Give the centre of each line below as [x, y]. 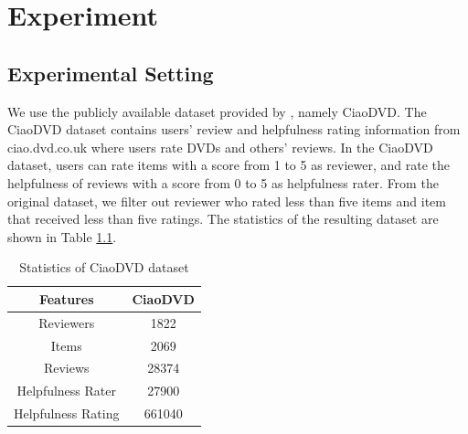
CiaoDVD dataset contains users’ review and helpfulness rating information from [234, 129]
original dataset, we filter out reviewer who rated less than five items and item [227, 201]
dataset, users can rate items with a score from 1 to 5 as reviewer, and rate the [229, 165]
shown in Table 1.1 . [62, 236]
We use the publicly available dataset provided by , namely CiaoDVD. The [217, 111]
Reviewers [67, 322]
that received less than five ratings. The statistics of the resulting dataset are [223, 219]
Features [66, 298]
